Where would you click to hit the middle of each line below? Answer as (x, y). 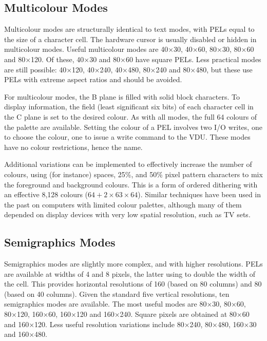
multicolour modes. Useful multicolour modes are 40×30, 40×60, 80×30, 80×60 (129, 49)
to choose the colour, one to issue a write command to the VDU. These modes (127, 137)
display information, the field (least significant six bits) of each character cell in (129, 107)
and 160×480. (26, 334)
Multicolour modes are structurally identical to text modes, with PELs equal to (129, 29)
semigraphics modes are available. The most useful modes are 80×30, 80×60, (125, 304)
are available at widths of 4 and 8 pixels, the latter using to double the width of (130, 273)
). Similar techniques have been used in (199, 194)
